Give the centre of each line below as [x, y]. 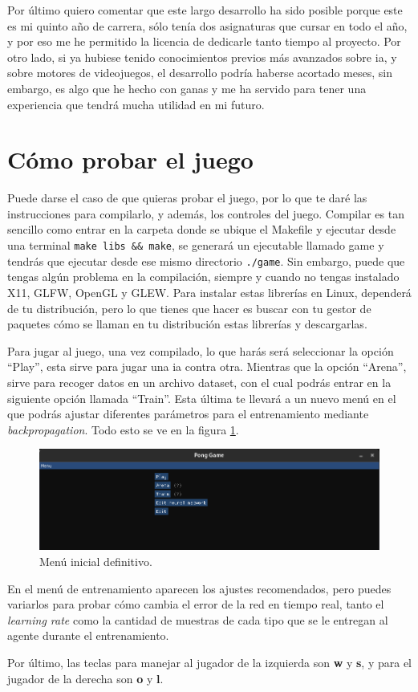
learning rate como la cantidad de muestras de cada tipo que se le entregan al [198, 619]
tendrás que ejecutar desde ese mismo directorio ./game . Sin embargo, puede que [206, 261]
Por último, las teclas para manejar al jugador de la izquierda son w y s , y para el [210, 662]
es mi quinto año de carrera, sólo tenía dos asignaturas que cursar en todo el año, [207, 25]
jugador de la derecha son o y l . [85, 678]
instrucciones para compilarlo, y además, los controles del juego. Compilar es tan [206, 213]
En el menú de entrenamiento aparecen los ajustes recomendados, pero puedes [199, 588]
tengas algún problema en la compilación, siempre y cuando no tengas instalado [203, 277]
